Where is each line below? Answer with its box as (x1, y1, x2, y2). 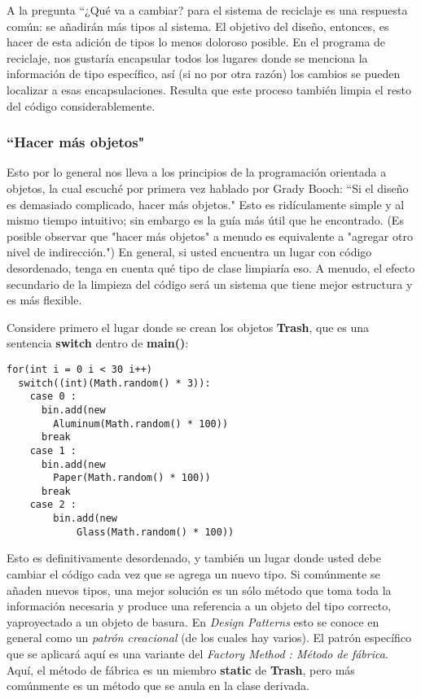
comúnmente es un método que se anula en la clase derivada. (7, 677, 309, 694)
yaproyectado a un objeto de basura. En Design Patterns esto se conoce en (7, 613, 379, 630)
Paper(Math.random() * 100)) (53, 472, 211, 484)
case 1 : (29, 444, 77, 457)
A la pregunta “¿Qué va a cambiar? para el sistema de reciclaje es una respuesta (7, 2, 408, 18)
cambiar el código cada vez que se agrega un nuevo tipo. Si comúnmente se (7, 566, 380, 583)
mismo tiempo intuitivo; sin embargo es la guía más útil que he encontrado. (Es (7, 212, 404, 229)
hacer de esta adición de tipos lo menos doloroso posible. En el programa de (7, 33, 386, 50)
